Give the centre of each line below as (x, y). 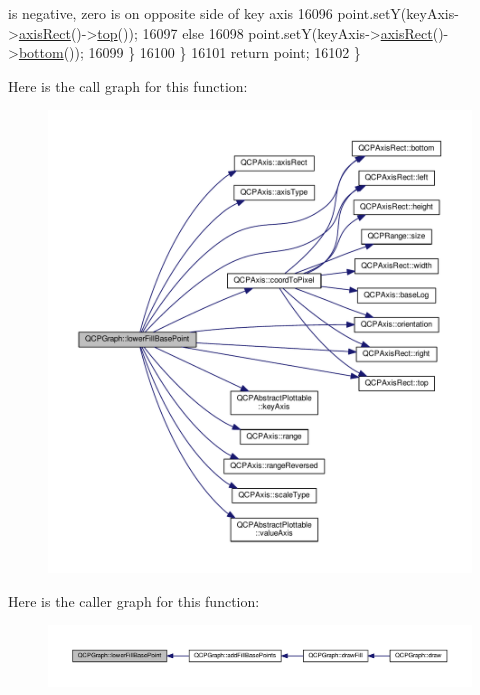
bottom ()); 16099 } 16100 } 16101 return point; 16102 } (189, 52)
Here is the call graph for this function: (128, 85)
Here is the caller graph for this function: (134, 600)
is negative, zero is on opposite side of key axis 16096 (170, 13)
